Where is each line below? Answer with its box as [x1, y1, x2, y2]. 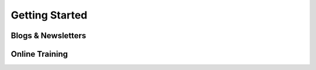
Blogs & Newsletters [11, 31, 87, 40]
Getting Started [11, 9, 88, 21]
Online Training [11, 49, 68, 59]
